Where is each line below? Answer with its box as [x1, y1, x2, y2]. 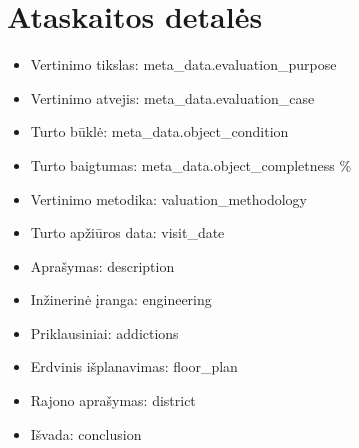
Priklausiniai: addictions [30, 322, 179, 343]
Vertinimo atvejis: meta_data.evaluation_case [30, 87, 315, 108]
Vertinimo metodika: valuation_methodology [30, 188, 307, 209]
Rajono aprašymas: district [30, 390, 196, 411]
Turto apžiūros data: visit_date [30, 222, 225, 243]
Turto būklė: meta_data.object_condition [30, 121, 289, 142]
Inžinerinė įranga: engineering [30, 289, 212, 310]
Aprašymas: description [30, 255, 175, 276]
